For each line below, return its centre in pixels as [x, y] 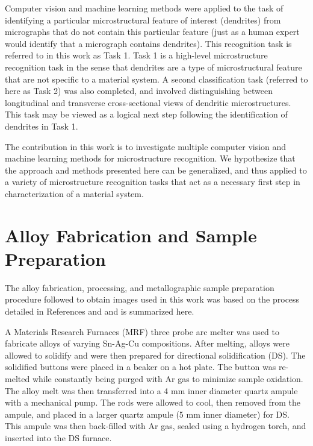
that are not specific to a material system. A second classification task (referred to [156, 79]
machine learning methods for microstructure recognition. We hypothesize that [150, 158]
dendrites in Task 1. [42, 126]
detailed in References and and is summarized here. [100, 311]
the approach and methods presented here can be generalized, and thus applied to [156, 170]
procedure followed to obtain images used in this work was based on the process [152, 299]
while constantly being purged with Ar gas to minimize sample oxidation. [168, 378]
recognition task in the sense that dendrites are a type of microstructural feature [153, 67]
